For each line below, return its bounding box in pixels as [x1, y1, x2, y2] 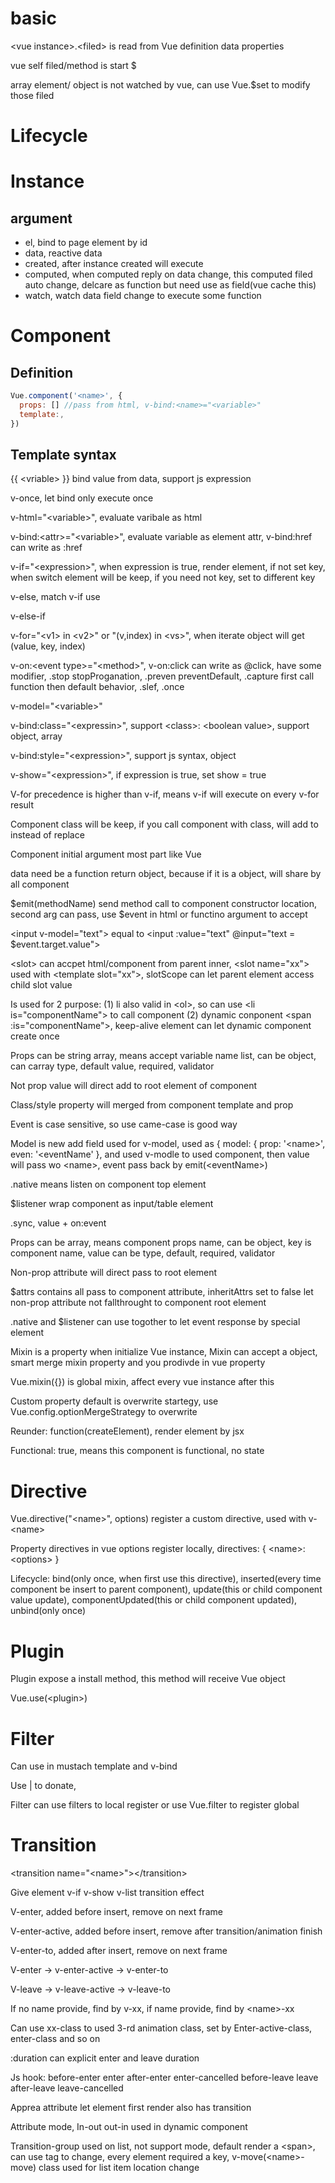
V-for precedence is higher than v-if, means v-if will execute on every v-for [10, 788, 320, 801]
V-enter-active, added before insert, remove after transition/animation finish [10, 1925, 323, 1937]
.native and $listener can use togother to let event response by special [10, 1316, 301, 1328]
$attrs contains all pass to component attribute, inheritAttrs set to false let [10, 1286, 314, 1298]
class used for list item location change [38, 2162, 200, 2174]
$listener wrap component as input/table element [10, 1198, 214, 1210]
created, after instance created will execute [24, 258, 204, 270]
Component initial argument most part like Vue [10, 848, 202, 861]
